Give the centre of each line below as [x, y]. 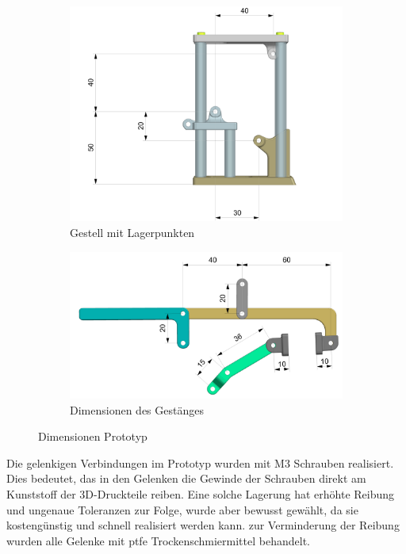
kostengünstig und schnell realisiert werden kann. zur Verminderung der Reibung [203, 525]
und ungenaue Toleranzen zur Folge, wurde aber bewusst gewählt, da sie [182, 509]
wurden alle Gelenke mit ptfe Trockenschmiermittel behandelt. [158, 540]
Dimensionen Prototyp [93, 436]
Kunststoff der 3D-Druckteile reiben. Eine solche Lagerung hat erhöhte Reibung [201, 494]
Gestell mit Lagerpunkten [132, 233]
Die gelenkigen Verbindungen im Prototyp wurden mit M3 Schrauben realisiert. [200, 462]
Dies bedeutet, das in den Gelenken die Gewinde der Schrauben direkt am [186, 478]
